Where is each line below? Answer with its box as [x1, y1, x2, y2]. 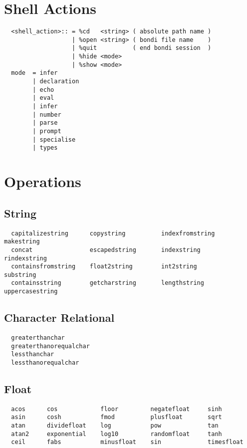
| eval [32, 94, 54, 102]
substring [4, 271, 36, 278]
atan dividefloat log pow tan [11, 422, 219, 430]
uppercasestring [4, 288, 58, 295]
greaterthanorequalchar [11, 342, 90, 350]
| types [32, 144, 58, 152]
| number [32, 111, 61, 118]
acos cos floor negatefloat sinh [11, 405, 222, 413]
